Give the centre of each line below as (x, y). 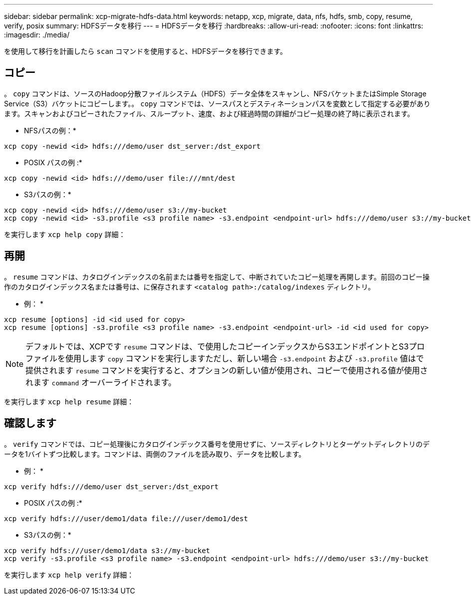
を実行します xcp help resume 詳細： (69, 401)
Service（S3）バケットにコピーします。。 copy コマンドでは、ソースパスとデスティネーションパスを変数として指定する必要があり (217, 103)
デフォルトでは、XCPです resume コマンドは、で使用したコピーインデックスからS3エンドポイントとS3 (217, 346)
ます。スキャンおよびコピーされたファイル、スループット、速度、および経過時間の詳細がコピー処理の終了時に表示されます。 (209, 113)
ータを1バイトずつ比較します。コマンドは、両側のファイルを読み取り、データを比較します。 (155, 454)
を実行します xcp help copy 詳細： (65, 234)
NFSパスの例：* (50, 130)
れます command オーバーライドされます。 (101, 382)
